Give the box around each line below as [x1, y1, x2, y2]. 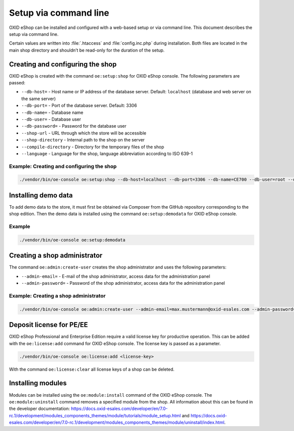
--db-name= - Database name [21, 109, 83, 115]
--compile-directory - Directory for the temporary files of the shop [21, 144, 164, 150]
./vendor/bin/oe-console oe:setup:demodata [19, 237, 126, 242]
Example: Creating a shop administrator [9, 292, 106, 299]
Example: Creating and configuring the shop [9, 162, 117, 169]
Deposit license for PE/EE [9, 321, 88, 329]
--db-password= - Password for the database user [21, 123, 127, 129]
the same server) [21, 96, 56, 102]
